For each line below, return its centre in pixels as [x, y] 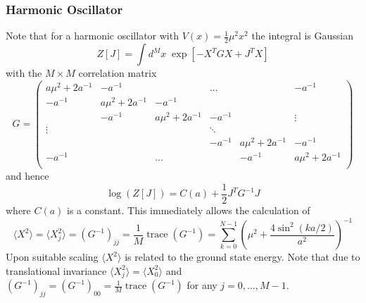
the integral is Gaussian [303, 36]
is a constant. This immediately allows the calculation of [189, 210]
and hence [27, 176]
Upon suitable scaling [52, 257]
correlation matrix [118, 73]
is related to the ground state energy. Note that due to [242, 257]
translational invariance [56, 270]
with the [24, 73]
